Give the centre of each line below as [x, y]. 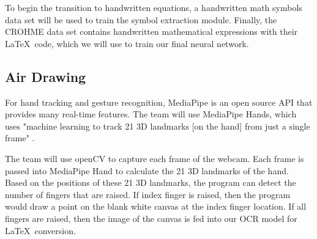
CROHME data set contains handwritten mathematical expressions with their [151, 31]
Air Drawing [46, 76]
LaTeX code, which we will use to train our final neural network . [127, 43]
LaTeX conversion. [40, 230]
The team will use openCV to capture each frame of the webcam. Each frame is [155, 158]
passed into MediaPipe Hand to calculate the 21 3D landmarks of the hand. [147, 170]
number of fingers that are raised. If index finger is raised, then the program [148, 194]
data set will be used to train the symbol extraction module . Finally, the [141, 19]
